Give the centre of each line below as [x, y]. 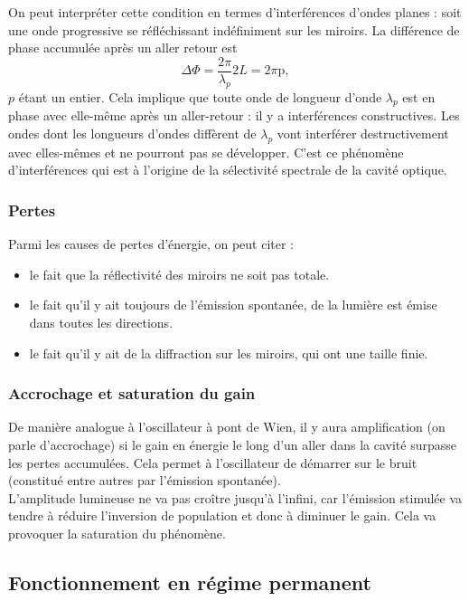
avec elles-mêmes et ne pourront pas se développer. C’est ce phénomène [206, 152]
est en [419, 96]
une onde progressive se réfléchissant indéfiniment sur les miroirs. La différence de [234, 29]
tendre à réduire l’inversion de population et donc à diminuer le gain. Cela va [222, 515]
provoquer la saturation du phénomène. [117, 533]
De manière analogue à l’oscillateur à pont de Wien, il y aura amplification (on [227, 427]
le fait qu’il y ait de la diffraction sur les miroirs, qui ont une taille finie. [229, 353]
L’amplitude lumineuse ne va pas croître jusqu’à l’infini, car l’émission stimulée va [235, 497]
